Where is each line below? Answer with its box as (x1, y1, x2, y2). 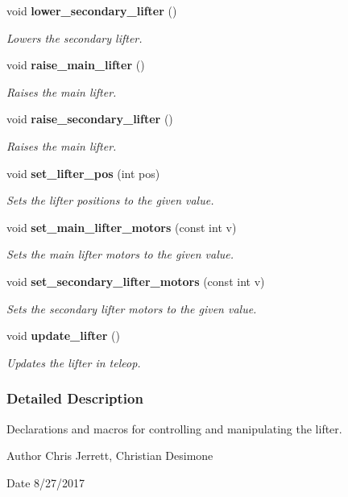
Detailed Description (6, 388, 143, 408)
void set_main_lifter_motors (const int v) (6, 218, 237, 235)
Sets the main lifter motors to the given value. (6, 246, 234, 263)
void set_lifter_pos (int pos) (6, 164, 160, 181)
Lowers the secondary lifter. (6, 29, 143, 46)
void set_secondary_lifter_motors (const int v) (6, 272, 265, 289)
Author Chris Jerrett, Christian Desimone (6, 447, 213, 464)
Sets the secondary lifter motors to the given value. (6, 300, 257, 317)
